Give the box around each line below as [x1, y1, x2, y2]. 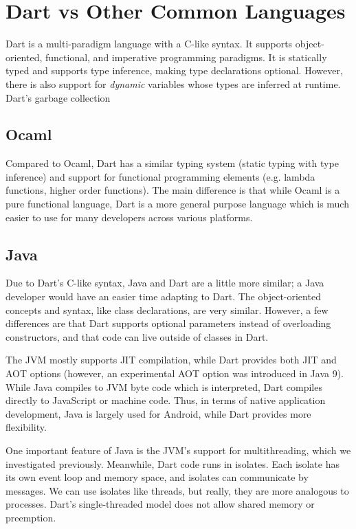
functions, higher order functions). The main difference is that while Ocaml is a [5, 183, 340, 197]
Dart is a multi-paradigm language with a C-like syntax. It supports [5, 36, 293, 51]
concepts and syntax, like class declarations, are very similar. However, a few [5, 302, 329, 317]
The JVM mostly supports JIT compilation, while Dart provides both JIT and [5, 352, 337, 367]
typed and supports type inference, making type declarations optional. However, [5, 63, 343, 78]
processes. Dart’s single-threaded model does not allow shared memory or [5, 497, 315, 511]
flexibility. [5, 420, 47, 434]
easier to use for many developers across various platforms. [5, 210, 253, 224]
